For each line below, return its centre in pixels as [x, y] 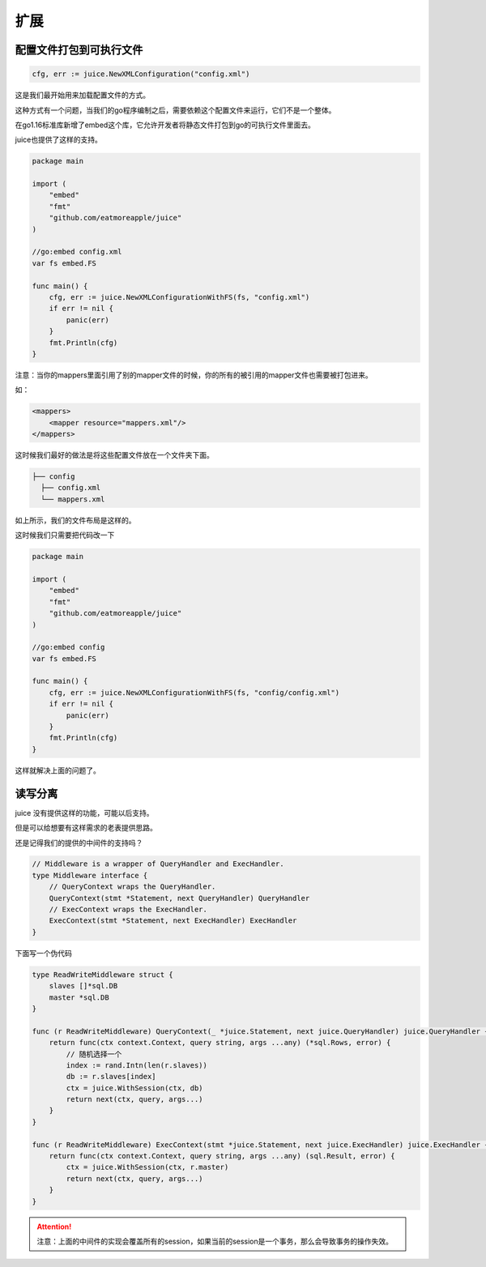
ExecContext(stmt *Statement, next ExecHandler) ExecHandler [173, 921]
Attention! [54, 1226]
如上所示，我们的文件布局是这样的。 [75, 520]
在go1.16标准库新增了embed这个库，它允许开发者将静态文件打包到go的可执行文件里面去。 [165, 125]
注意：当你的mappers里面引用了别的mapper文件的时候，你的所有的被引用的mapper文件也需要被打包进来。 [194, 375]
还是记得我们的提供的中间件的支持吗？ [79, 843]
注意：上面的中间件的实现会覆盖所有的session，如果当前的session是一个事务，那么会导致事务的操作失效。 [215, 1241]
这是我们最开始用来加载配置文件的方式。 [82, 95]
